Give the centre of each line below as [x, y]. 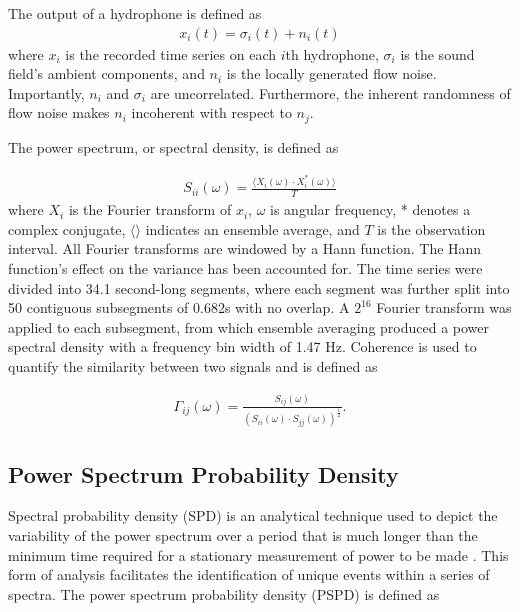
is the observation [431, 228]
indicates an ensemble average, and [252, 228]
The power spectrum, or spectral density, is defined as [173, 146]
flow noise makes [59, 112]
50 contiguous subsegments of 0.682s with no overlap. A [179, 307]
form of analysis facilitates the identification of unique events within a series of [249, 574]
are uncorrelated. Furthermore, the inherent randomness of [330, 92]
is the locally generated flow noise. [331, 73]
